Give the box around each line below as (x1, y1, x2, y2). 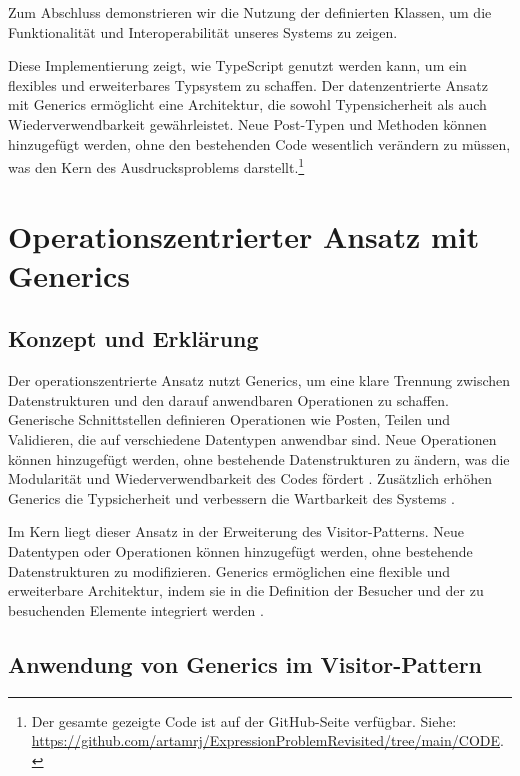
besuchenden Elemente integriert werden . (8, 599, 264, 620)
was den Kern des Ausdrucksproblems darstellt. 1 (8, 154, 305, 177)
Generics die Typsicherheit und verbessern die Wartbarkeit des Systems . (8, 487, 455, 508)
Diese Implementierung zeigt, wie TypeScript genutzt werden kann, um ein (8, 55, 467, 76)
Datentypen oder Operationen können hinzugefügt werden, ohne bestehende (8, 540, 473, 561)
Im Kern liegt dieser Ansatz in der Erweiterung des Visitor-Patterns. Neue (8, 521, 465, 542)
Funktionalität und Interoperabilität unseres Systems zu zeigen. (8, 21, 398, 42)
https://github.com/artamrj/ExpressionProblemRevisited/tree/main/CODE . (31, 730, 504, 751)
